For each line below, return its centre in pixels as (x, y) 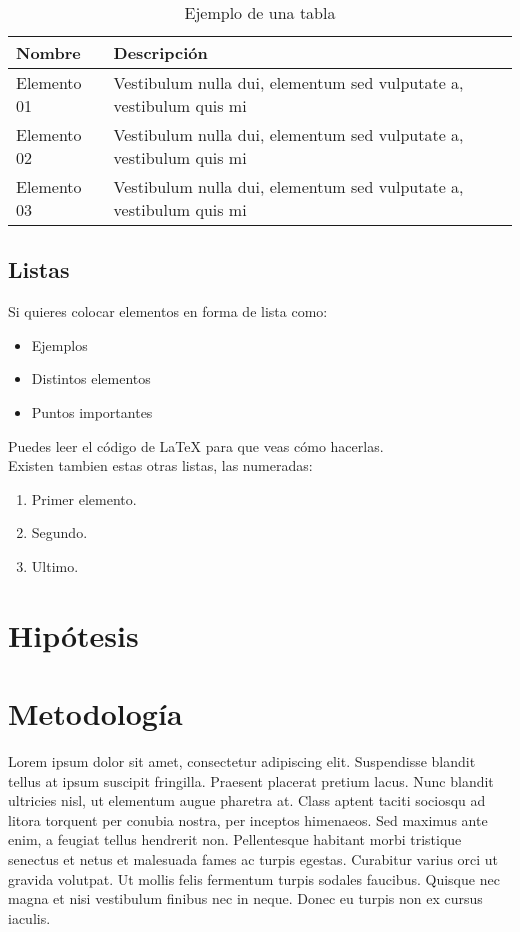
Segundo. (59, 532)
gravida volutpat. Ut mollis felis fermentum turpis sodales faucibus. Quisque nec (254, 878)
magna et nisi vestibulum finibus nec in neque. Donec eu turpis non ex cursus (245, 898)
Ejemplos (59, 344)
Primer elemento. (84, 498)
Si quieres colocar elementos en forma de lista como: (168, 311)
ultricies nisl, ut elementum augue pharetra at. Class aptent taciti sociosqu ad (247, 800)
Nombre (48, 52)
